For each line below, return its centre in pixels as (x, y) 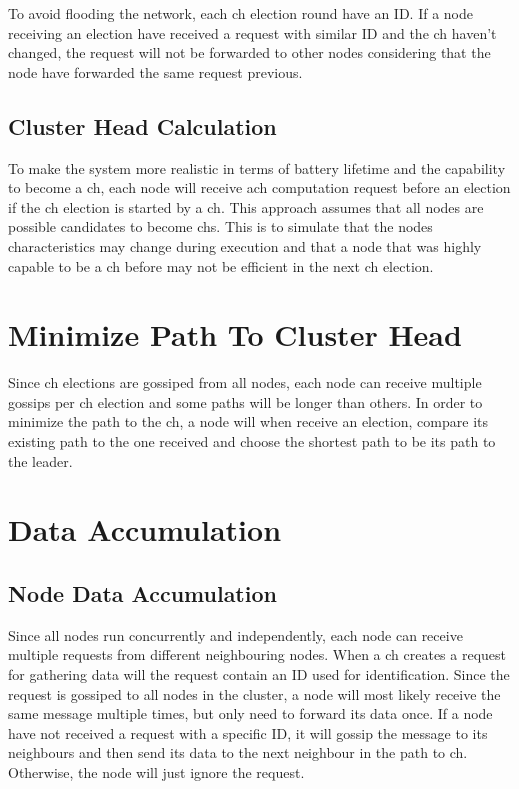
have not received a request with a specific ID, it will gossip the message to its (248, 732)
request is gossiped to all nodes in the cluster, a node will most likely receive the (254, 693)
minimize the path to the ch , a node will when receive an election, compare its (248, 421)
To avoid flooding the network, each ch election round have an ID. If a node (241, 13)
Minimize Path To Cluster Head (235, 334)
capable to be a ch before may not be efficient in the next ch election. (221, 265)
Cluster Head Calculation (142, 125)
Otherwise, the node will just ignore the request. (156, 771)
